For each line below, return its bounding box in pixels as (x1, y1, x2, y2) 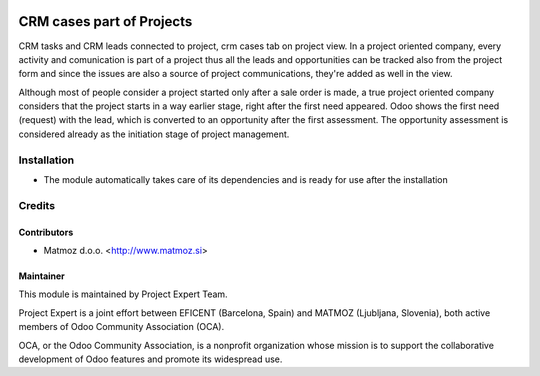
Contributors (18, 226, 74, 238)
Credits (18, 198, 55, 212)
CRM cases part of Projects (18, 13, 193, 30)
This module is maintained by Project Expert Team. (18, 288, 229, 300)
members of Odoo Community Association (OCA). (18, 321, 225, 333)
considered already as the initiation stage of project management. (18, 128, 290, 140)
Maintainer (18, 270, 65, 282)
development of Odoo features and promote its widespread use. (18, 353, 283, 365)
